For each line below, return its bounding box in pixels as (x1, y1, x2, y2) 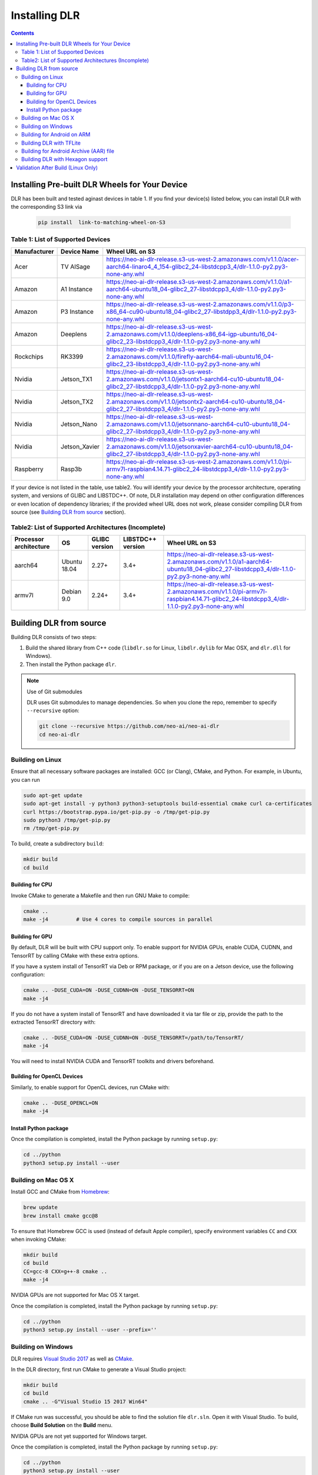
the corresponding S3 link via (11, 204, 82, 211)
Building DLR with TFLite (21, 139, 81, 146)
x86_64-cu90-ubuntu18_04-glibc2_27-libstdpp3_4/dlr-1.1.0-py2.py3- (106, 307, 297, 316)
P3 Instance (61, 307, 94, 316)
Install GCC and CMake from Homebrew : (11, 1188, 110, 1195)
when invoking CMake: (11, 1236, 67, 1243)
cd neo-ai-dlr (39, 731, 80, 737)
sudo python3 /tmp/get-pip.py (23, 817, 111, 824)
